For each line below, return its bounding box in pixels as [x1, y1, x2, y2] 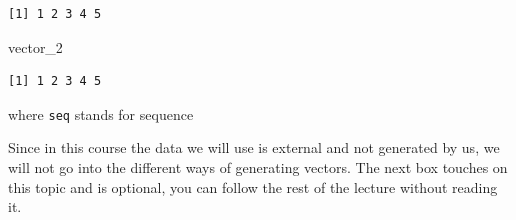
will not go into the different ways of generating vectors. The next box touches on [8, 157, 508, 178]
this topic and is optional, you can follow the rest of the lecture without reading [8, 176, 498, 197]
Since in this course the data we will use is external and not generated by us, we [8, 137, 500, 158]
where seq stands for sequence [8, 103, 194, 124]
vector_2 [8, 36, 63, 57]
